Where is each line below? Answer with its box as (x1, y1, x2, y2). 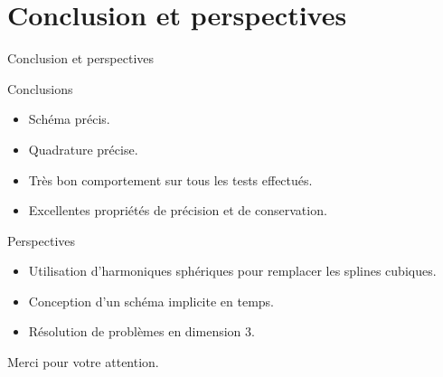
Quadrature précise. (28, 139, 138, 158)
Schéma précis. (28, 109, 110, 128)
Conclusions (7, 79, 73, 98)
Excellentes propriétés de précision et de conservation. (28, 201, 327, 220)
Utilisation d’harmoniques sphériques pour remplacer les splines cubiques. (28, 261, 437, 280)
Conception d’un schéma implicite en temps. (28, 291, 274, 310)
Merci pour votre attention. (7, 353, 159, 372)
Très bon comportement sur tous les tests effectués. (28, 170, 313, 189)
